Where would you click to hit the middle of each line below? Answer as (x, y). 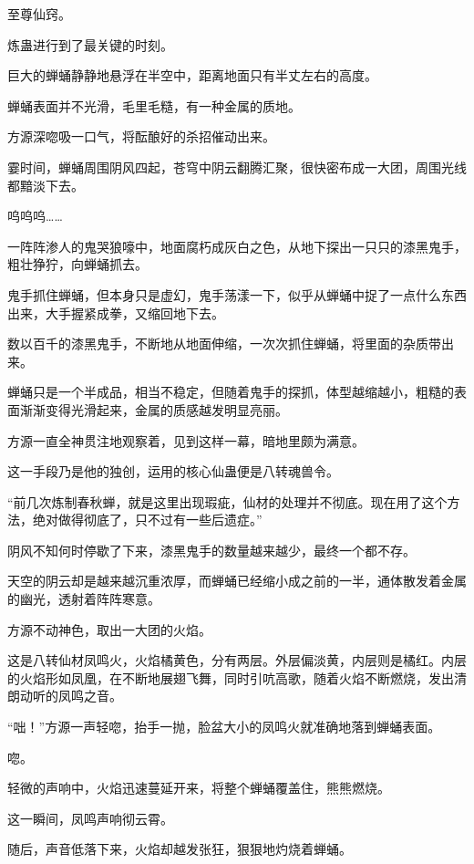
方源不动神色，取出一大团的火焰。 (109, 629)
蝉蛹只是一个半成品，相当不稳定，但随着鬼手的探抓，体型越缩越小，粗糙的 (231, 392)
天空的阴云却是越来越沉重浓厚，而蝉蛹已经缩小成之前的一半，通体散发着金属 (237, 581)
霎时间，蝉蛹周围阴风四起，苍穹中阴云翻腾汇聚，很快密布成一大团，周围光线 (237, 167)
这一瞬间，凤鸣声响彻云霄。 (90, 818)
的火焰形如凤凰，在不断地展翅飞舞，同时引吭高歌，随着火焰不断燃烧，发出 (231, 677)
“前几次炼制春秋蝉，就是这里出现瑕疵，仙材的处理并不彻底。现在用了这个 (227, 501)
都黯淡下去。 (46, 185)
